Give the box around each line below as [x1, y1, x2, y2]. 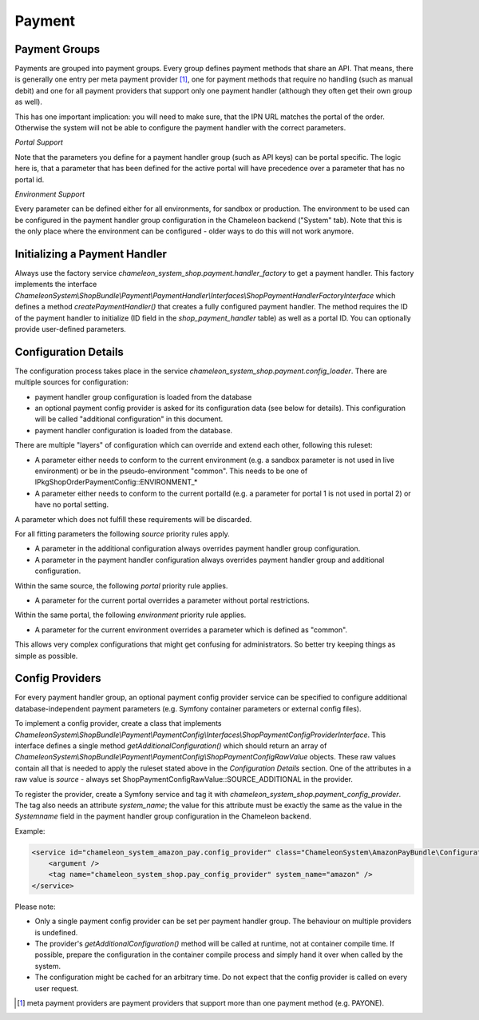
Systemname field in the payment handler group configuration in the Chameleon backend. [14, 811, 311, 821]
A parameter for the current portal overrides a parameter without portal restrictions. [34, 596, 311, 605]
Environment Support [14, 189, 85, 199]
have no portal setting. [34, 500, 109, 509]
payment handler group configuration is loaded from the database [34, 392, 252, 401]
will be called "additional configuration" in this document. [34, 414, 224, 424]
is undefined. [34, 927, 78, 937]
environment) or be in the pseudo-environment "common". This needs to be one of [34, 466, 308, 476]
